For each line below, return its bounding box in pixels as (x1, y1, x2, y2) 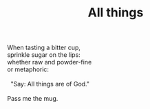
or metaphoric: (7, 65, 50, 73)
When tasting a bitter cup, (7, 43, 81, 52)
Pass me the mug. (7, 95, 58, 103)
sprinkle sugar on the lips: (7, 51, 81, 59)
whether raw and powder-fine (7, 58, 92, 66)
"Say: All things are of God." (10, 80, 90, 88)
